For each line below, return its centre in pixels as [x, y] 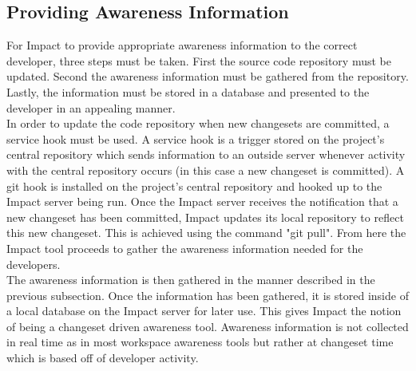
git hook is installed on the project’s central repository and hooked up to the [194, 185]
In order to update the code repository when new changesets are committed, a [198, 123]
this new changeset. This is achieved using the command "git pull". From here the [206, 233]
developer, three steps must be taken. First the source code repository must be [199, 60]
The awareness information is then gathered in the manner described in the [191, 280]
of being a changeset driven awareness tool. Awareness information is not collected [208, 326]
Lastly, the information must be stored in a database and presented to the [188, 91]
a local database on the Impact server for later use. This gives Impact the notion [204, 311]
